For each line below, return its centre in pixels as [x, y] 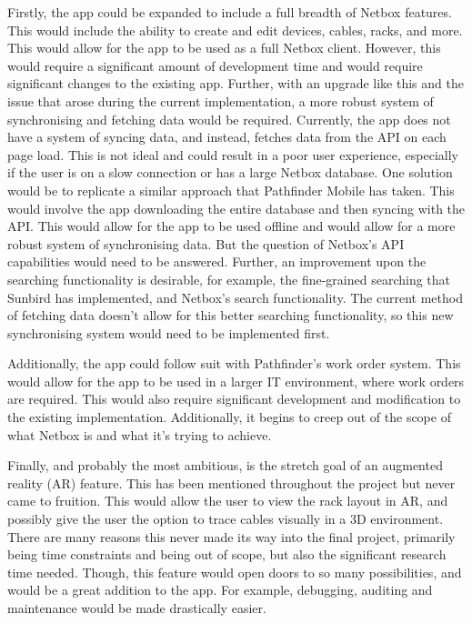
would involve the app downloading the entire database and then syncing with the [236, 208]
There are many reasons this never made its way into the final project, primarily [231, 536]
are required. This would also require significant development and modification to [234, 399]
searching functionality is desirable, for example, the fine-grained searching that [229, 279]
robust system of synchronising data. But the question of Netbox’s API [206, 243]
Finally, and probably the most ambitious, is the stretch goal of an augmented [225, 465]
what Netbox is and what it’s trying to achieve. [140, 434]
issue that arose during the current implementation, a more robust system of [221, 100]
